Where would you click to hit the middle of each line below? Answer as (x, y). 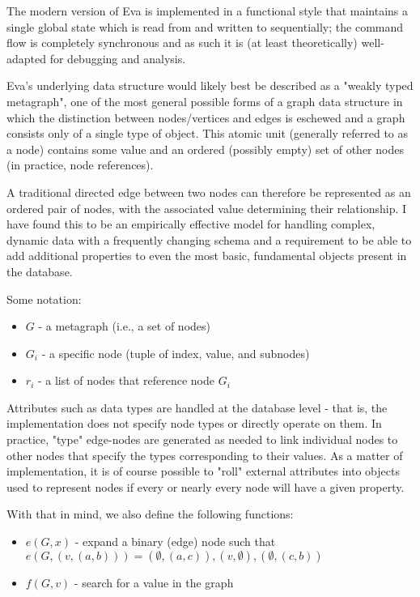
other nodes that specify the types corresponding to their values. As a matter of (205, 455)
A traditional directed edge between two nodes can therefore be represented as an (209, 192)
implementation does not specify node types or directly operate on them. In (194, 423)
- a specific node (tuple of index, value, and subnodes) (176, 353)
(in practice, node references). (80, 165)
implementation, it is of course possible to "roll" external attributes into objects (203, 471)
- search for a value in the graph (154, 582)
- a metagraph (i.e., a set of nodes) (124, 326)
